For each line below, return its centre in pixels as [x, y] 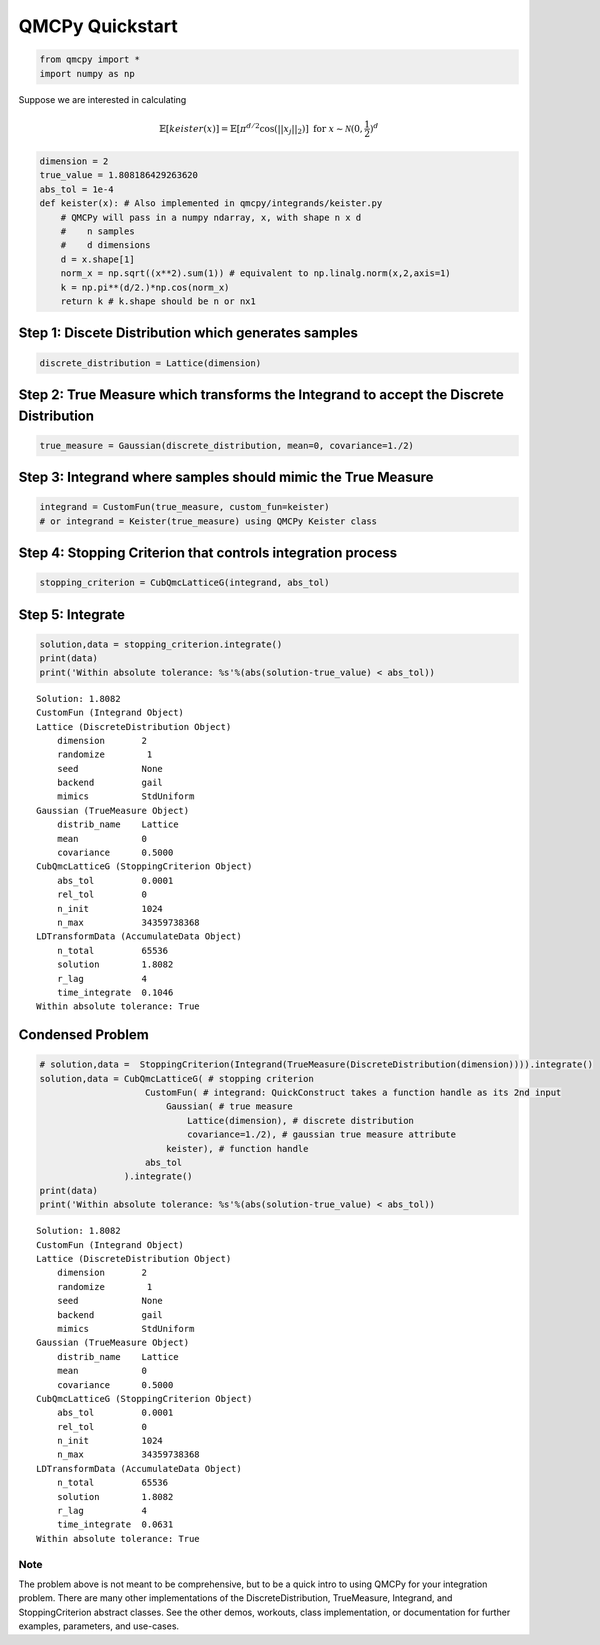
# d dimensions [105, 245]
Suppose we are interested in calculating [102, 99]
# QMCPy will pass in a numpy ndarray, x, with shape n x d [211, 217]
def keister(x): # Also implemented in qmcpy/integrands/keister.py [211, 203]
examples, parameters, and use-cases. [99, 1626]
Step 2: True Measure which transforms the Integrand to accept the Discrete [261, 394]
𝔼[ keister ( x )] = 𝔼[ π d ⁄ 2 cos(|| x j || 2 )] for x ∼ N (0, [261, 128]
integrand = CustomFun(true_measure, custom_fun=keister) [184, 507]
